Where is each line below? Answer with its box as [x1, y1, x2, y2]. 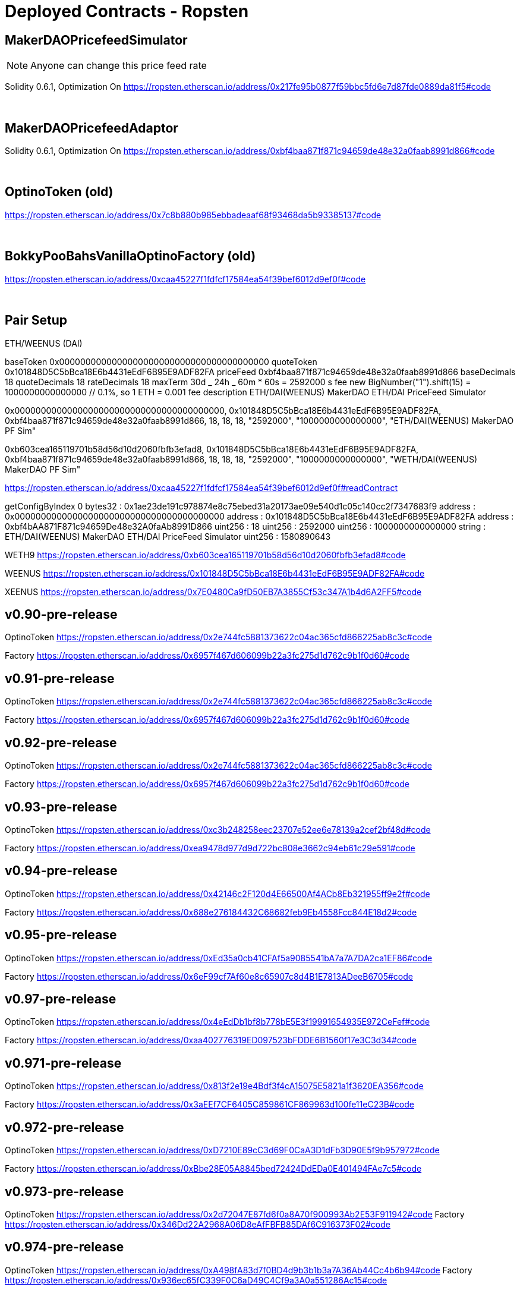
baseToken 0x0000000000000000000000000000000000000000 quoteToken [5, 356, 317, 367]
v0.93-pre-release [5, 799, 117, 814]
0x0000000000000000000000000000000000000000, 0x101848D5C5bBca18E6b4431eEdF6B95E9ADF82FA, [5, 405, 442, 416]
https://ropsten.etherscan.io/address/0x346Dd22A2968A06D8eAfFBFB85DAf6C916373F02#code [5, 1219, 390, 1229]
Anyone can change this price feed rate [30, 59, 207, 72]
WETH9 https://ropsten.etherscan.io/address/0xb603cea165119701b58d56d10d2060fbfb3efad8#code [5, 549, 406, 560]
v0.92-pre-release [5, 735, 117, 750]
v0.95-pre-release [5, 927, 117, 943]
